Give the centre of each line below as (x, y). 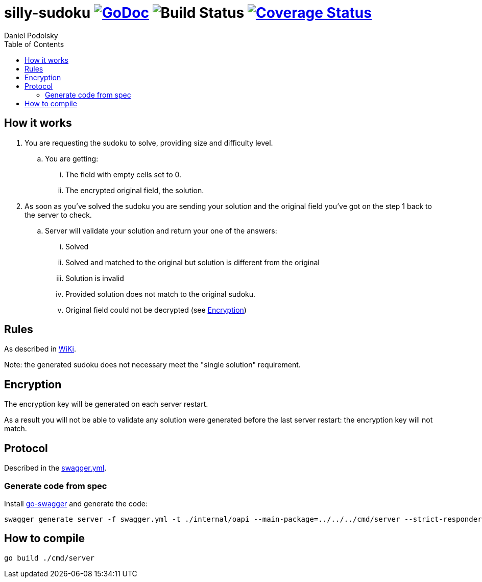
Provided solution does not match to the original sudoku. (161, 294)
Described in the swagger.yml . (55, 468)
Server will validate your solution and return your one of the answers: (161, 230)
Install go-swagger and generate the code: (76, 503)
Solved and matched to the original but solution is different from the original (192, 262)
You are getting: (72, 158)
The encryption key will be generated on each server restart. (106, 404)
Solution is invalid (95, 278)
